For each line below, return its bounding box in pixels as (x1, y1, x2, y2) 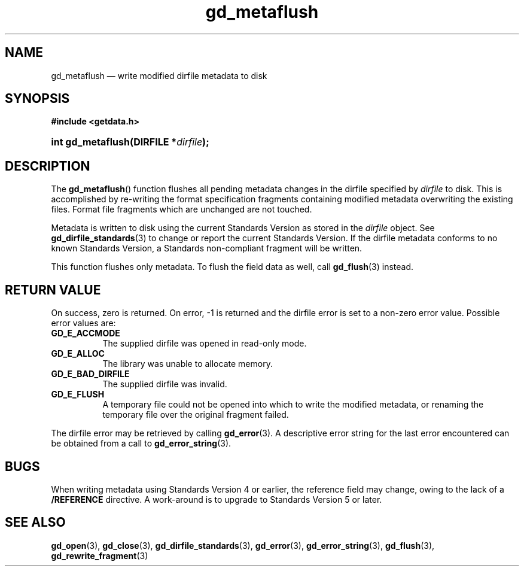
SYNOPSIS (5, 91, 70, 107)
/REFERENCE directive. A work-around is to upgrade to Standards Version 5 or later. (51, 494, 382, 505)
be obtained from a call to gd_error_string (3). (51, 438, 231, 449)
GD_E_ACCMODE (51, 328, 120, 339)
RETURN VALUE (5, 282, 101, 297)
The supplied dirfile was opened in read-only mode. (102, 338, 307, 349)
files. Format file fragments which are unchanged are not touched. (51, 204, 312, 215)
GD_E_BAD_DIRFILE (51, 369, 130, 379)
